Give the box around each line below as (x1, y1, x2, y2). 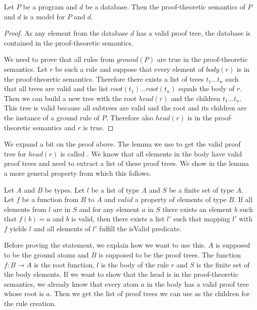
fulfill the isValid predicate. (99, 223, 182, 233)
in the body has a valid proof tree (147, 278, 249, 289)
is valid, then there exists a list (71, 213, 165, 224)
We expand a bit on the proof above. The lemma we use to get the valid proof (4, 139, 241, 149)
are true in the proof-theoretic (157, 54, 248, 64)
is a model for (23, 11, 65, 21)
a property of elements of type (135, 194, 227, 205)
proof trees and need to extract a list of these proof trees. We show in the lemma (4, 158, 249, 168)
